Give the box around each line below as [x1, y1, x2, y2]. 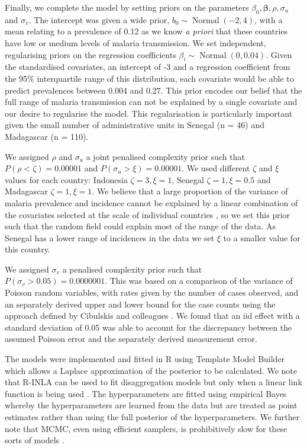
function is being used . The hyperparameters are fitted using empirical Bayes [5, 387, 287, 399]
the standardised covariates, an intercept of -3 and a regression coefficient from [5, 60, 290, 73]
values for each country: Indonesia [5, 173, 128, 185]
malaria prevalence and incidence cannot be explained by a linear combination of [5, 196, 298, 209]
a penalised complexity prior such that [62, 263, 202, 275]
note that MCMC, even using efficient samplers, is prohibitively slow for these [5, 422, 287, 434]
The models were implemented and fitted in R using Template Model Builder [5, 353, 285, 365]
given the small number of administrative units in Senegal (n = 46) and [5, 119, 264, 131]
